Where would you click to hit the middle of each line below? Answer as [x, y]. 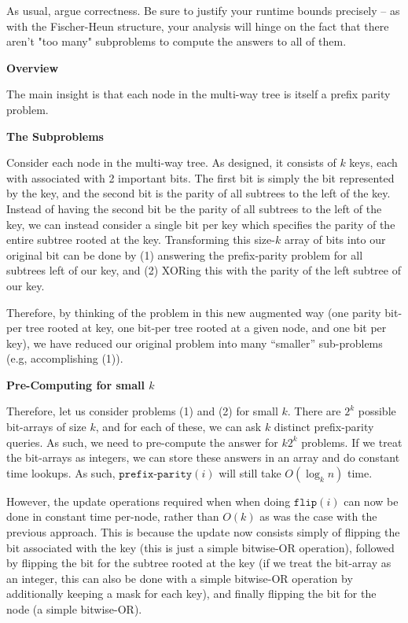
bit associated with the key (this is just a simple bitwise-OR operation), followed [200, 547]
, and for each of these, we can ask [178, 427]
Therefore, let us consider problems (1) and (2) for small [142, 411]
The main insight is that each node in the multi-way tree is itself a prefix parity [198, 94]
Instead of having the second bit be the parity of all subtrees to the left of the [194, 208]
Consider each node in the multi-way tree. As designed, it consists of [171, 162]
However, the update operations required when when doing [149, 501]
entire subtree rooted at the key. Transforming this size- [141, 240]
